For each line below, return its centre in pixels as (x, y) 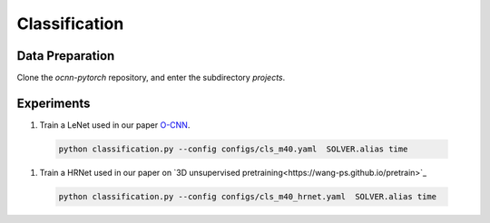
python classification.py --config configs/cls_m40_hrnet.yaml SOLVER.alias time (248, 196)
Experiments (54, 103)
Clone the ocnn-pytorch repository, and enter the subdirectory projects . (151, 78)
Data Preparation (66, 56)
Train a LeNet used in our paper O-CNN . (115, 125)
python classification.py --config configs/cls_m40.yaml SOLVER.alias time (233, 149)
